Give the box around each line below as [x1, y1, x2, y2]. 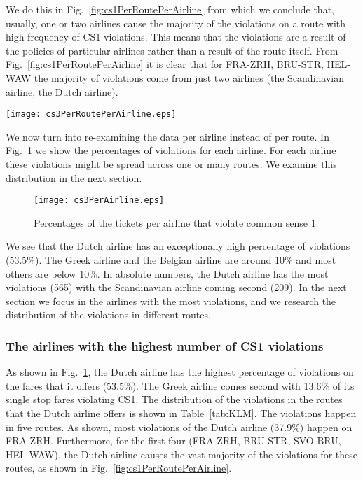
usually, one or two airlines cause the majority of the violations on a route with [6, 15, 346, 30]
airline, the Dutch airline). [6, 84, 118, 99]
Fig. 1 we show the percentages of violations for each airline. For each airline [6, 143, 336, 157]
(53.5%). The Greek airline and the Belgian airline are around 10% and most [6, 253, 336, 267]
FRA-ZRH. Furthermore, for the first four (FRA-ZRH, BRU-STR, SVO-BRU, [6, 433, 341, 448]
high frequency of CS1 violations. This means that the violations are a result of [6, 29, 346, 44]
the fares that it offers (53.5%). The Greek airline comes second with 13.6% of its [6, 378, 355, 393]
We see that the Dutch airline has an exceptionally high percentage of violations [6, 239, 350, 253]
